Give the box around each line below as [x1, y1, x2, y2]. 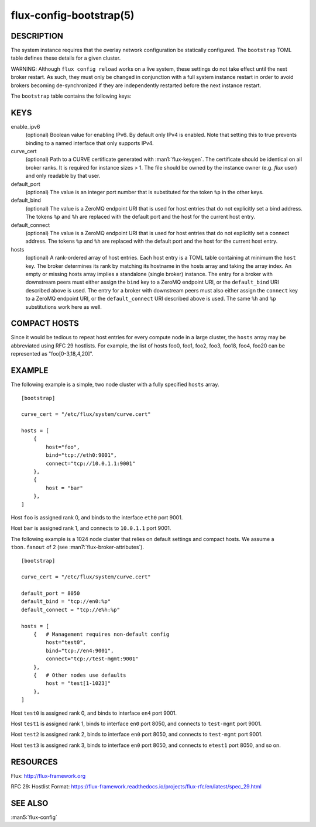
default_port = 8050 [21, 590, 80, 597]
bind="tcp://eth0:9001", [46, 452, 117, 459]
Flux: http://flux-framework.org [11, 772, 86, 779]
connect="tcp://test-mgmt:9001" [46, 656, 139, 662]
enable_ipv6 [11, 123, 40, 130]
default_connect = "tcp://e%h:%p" [21, 606, 120, 613]
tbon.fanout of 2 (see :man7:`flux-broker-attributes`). [11, 544, 145, 551]
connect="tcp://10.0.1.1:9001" [46, 460, 136, 467]
